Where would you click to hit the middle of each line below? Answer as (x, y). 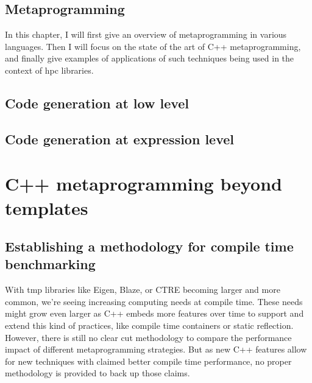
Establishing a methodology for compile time (149, 246)
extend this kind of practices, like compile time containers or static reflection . (149, 325)
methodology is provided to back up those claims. (97, 373)
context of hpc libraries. (49, 70)
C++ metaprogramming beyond (144, 184)
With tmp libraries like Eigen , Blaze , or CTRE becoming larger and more (143, 290)
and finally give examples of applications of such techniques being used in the (150, 58)
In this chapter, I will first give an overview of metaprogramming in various (146, 34)
